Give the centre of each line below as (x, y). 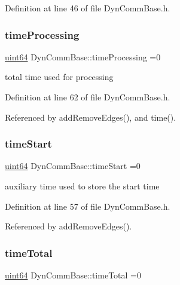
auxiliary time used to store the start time (82, 186)
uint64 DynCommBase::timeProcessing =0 (83, 56)
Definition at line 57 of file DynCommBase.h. (88, 206)
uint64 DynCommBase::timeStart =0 (73, 166)
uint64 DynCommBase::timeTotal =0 (73, 275)
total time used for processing (59, 77)
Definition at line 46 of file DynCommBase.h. (88, 8)
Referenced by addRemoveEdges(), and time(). (91, 117)
